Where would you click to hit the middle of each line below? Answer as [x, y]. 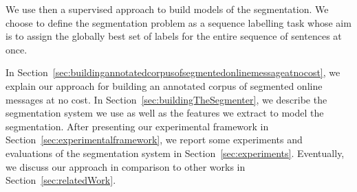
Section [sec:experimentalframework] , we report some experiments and [154, 140]
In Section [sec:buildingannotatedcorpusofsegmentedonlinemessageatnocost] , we [173, 72]
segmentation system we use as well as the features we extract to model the [165, 113]
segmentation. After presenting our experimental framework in [137, 126]
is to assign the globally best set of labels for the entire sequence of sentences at [174, 36]
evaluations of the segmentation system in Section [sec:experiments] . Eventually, [175, 153]
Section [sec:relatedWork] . [61, 180]
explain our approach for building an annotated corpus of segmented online [164, 85]
